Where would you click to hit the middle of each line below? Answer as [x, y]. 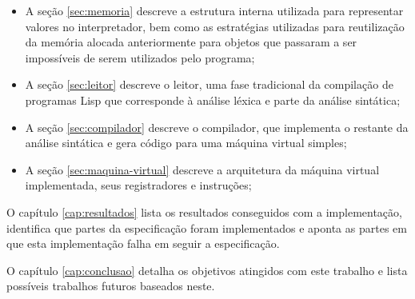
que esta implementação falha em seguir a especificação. [143, 243]
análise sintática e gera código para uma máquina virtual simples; [186, 143]
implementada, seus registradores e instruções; [138, 185]
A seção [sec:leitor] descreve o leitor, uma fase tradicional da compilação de [209, 84]
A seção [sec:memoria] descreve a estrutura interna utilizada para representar [214, 10]
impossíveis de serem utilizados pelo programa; [140, 57]
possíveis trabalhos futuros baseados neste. [111, 286]
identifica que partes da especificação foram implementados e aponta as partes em [207, 227]
